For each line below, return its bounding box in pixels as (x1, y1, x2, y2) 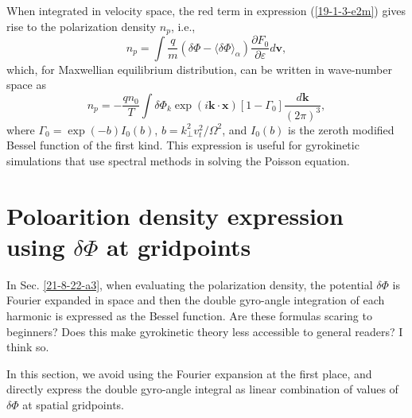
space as (6, 76, 46, 93)
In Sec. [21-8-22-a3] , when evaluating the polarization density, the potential (6, 276, 373, 292)
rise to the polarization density (6, 17, 157, 34)
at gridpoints (107, 230, 251, 262)
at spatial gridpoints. (22, 396, 125, 412)
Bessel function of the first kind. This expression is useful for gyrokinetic (6, 137, 360, 153)
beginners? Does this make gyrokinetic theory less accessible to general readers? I (6, 323, 403, 339)
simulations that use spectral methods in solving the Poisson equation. (6, 152, 350, 168)
